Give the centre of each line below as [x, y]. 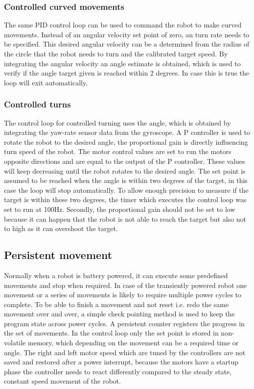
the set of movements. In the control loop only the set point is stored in [111, 333]
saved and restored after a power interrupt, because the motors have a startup [121, 362]
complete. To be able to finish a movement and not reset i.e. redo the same [116, 304]
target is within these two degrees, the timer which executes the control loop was [125, 199]
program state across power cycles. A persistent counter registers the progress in [124, 323]
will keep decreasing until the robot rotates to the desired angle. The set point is [125, 170]
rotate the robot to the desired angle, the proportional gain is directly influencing [126, 142]
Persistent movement [58, 255]
